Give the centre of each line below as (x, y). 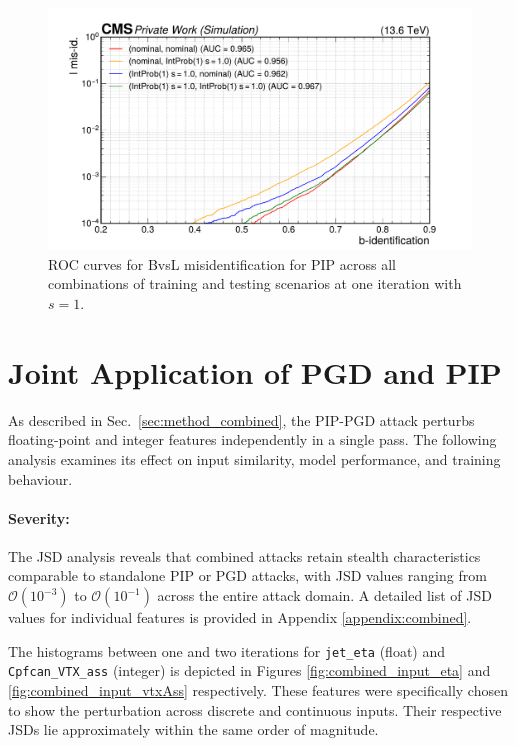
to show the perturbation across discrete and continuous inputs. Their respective (255, 709)
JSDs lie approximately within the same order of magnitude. (193, 729)
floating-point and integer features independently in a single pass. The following (252, 439)
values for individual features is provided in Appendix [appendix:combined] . (240, 617)
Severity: (39, 517)
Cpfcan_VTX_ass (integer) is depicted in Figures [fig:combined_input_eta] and (249, 670)
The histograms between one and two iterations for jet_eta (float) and (227, 650)
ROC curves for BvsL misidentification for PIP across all (222, 263)
